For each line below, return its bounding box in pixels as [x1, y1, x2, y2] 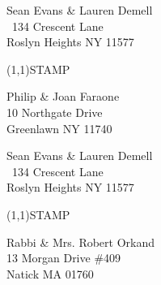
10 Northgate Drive [6, 103, 103, 120]
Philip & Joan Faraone [6, 88, 120, 105]
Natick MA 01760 [6, 265, 94, 282]
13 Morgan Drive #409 [6, 249, 121, 266]
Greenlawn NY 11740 [6, 119, 112, 136]
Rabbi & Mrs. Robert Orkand [6, 233, 155, 250]
